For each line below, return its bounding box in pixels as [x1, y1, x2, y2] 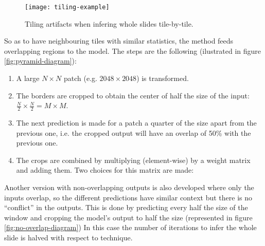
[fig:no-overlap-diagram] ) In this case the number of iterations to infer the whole [4, 222, 257, 233]
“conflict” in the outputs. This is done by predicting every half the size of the [4, 202, 248, 213]
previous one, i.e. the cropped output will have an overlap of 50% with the [16, 127, 251, 138]
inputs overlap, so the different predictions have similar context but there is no [4, 192, 253, 202]
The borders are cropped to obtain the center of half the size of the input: [16, 90, 250, 100]
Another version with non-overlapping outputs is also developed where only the [4, 182, 254, 193]
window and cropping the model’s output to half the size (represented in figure [4, 212, 253, 222]
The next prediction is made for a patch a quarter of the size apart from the [16, 117, 257, 128]
